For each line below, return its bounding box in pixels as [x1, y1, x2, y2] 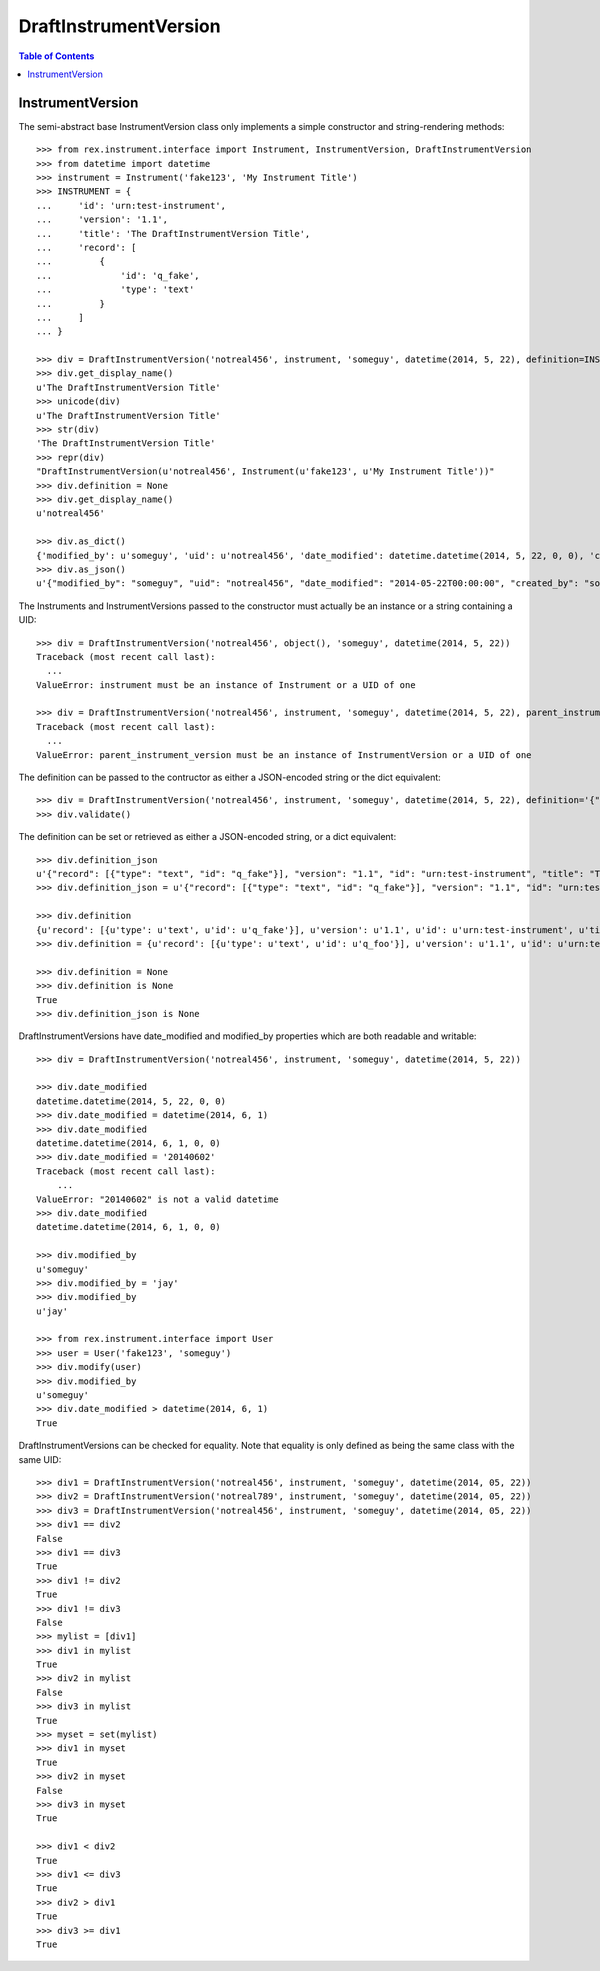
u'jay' [36, 1305, 69, 1317]
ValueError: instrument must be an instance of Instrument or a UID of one [36, 679, 416, 690]
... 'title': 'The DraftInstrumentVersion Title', [36, 228, 311, 239]
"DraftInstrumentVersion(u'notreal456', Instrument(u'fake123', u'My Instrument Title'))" [36, 466, 495, 477]
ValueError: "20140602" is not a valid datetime [36, 1193, 279, 1205]
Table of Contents [18, 50, 95, 62]
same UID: [18, 1453, 62, 1465]
